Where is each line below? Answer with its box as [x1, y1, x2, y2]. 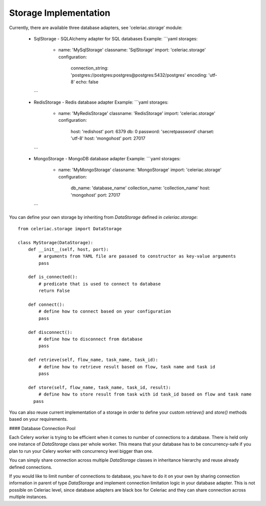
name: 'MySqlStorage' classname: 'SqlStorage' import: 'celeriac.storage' [58, 47, 206, 53]
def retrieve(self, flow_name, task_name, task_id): [28, 357, 159, 362]
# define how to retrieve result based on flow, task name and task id [38, 364, 215, 369]
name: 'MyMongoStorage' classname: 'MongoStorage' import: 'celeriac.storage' [58, 167, 222, 173]
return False [38, 288, 70, 293]
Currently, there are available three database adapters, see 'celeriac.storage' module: [9, 25, 183, 31]
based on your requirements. [9, 416, 68, 422]
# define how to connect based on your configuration [38, 309, 171, 314]
